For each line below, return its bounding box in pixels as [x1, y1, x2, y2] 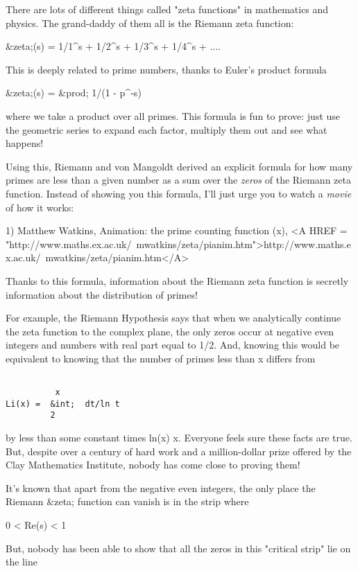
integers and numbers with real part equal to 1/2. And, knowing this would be [6, 337, 340, 352]
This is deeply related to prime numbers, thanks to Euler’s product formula [6, 62, 327, 76]
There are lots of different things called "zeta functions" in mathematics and [6, 2, 329, 16]
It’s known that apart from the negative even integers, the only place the [6, 480, 316, 495]
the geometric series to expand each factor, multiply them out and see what [6, 122, 327, 137]
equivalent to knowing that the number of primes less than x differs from [6, 351, 316, 365]
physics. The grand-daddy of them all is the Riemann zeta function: [6, 15, 294, 30]
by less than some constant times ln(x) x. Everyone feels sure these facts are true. [6, 430, 352, 445]
